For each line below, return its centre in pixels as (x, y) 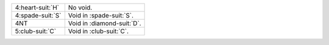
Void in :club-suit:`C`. (98, 31)
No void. (80, 7)
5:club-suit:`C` (36, 31)
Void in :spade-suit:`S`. (101, 15)
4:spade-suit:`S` (38, 15)
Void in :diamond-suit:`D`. (104, 23)
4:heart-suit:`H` (37, 7)
